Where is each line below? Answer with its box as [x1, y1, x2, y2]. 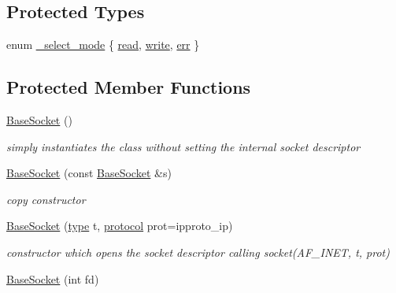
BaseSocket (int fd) [6, 270, 99, 287]
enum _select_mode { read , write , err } [6, 36, 200, 53]
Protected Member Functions [6, 75, 251, 99]
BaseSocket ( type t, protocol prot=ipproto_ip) [6, 217, 233, 234]
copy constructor [6, 191, 86, 207]
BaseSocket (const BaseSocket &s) [6, 165, 172, 181]
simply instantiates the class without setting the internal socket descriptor [6, 138, 361, 154]
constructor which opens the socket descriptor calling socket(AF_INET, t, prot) [6, 243, 390, 260]
